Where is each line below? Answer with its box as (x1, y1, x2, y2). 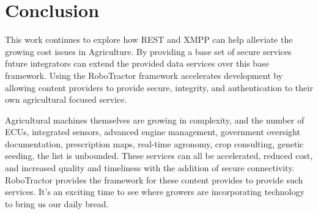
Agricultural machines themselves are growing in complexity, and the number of (5, 113, 305, 126)
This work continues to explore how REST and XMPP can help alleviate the (5, 33, 293, 46)
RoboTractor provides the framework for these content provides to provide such (5, 173, 303, 186)
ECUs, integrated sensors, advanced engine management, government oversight (5, 125, 300, 138)
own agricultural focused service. (5, 93, 127, 106)
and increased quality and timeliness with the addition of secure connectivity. (5, 161, 295, 174)
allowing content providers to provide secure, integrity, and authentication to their (5, 81, 313, 94)
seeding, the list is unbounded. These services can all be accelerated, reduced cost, (5, 149, 313, 162)
